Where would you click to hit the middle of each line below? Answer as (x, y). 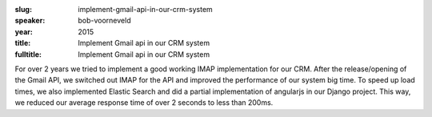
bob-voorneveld (104, 21)
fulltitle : (28, 54)
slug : (23, 9)
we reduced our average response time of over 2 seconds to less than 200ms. (144, 103)
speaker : (30, 21)
